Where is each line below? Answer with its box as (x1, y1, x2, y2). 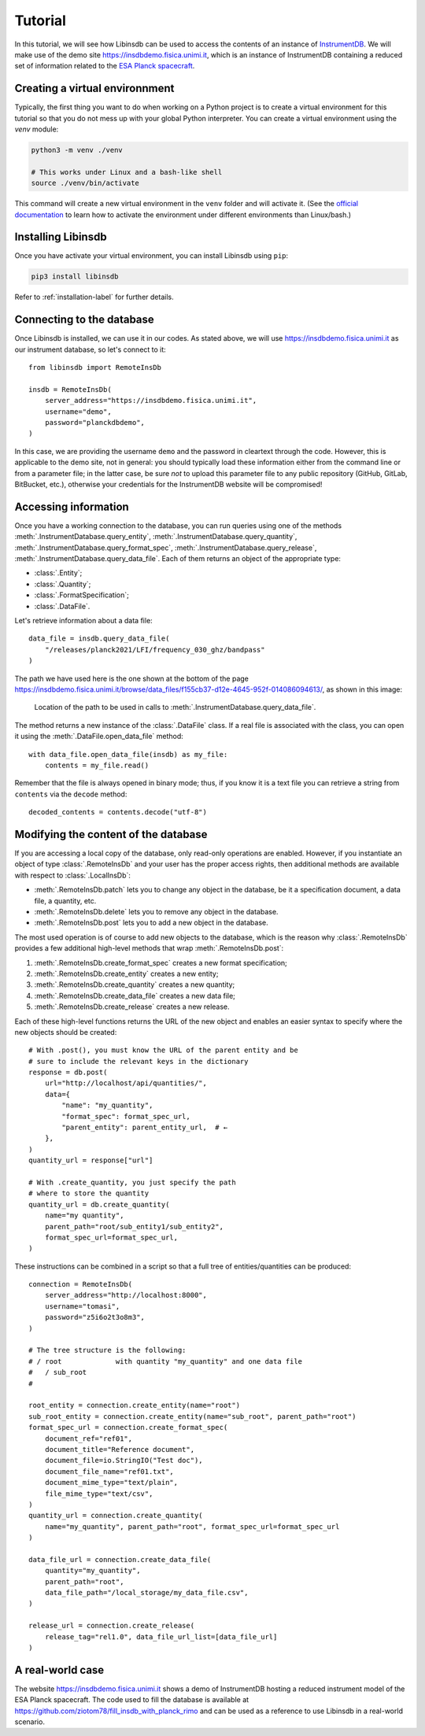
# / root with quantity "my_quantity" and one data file (28, 1357, 303, 1365)
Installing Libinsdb (14, 231, 107, 244)
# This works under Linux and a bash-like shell (31, 168, 223, 176)
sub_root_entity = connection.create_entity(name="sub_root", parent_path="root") (28, 1412, 357, 1420)
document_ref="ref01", (44, 1434, 133, 1443)
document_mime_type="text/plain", (44, 1478, 179, 1487)
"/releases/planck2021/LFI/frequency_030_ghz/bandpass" (44, 645, 265, 654)
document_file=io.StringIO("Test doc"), (44, 1456, 204, 1465)
